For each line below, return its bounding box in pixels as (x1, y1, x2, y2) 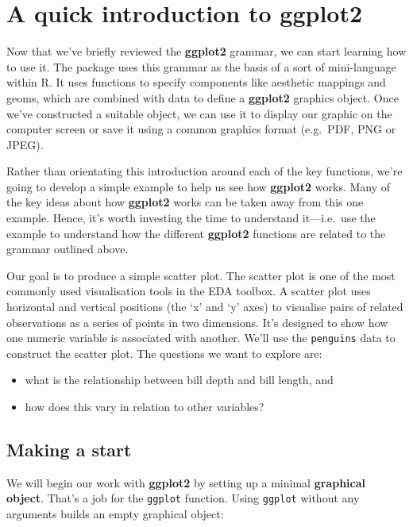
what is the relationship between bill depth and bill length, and (25, 371, 334, 388)
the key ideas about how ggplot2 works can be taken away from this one (6, 194, 364, 210)
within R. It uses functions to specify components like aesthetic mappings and (6, 74, 386, 90)
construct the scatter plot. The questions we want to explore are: (6, 344, 322, 361)
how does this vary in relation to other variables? (25, 398, 264, 415)
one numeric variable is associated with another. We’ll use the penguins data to (6, 329, 396, 346)
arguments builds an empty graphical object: (6, 506, 224, 522)
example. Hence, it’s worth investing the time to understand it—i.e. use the (6, 210, 376, 226)
